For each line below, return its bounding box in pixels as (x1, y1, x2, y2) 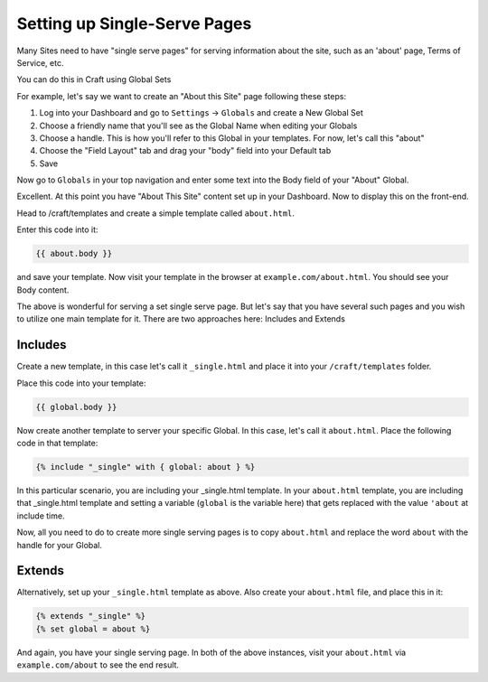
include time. (16, 510, 65, 521)
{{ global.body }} (35, 402, 117, 412)
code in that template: (16, 438, 99, 449)
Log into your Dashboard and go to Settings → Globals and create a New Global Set (39, 107, 363, 118)
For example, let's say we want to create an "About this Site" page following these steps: (16, 90, 347, 101)
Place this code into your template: (16, 378, 146, 388)
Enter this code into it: (16, 224, 99, 235)
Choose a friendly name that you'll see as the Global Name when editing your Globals (39, 120, 358, 131)
